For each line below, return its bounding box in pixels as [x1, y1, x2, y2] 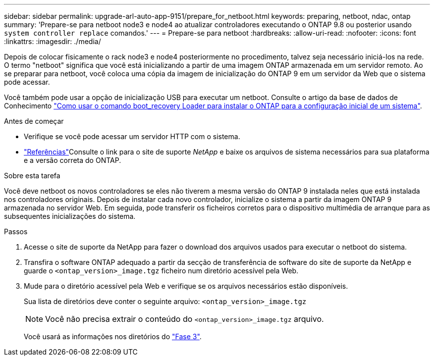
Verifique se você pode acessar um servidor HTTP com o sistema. [24, 132, 240, 141]
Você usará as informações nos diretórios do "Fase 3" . [24, 332, 202, 341]
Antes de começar [4, 117, 64, 125]
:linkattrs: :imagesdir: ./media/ [4, 37, 101, 46]
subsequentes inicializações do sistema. [4, 212, 136, 220]
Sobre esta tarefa [4, 171, 60, 180]
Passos [4, 227, 28, 236]
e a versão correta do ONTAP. [24, 156, 121, 164]
